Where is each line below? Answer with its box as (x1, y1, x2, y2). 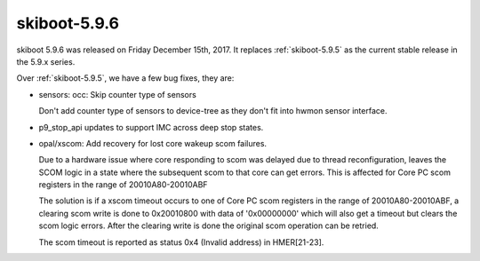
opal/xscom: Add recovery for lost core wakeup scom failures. (38, 138, 267, 148)
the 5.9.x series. (16, 56, 76, 67)
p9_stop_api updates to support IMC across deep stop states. (38, 122, 264, 132)
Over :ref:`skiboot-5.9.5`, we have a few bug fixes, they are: (16, 73, 235, 83)
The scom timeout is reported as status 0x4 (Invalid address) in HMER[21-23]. (38, 236, 324, 248)
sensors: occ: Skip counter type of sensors (38, 89, 197, 99)
